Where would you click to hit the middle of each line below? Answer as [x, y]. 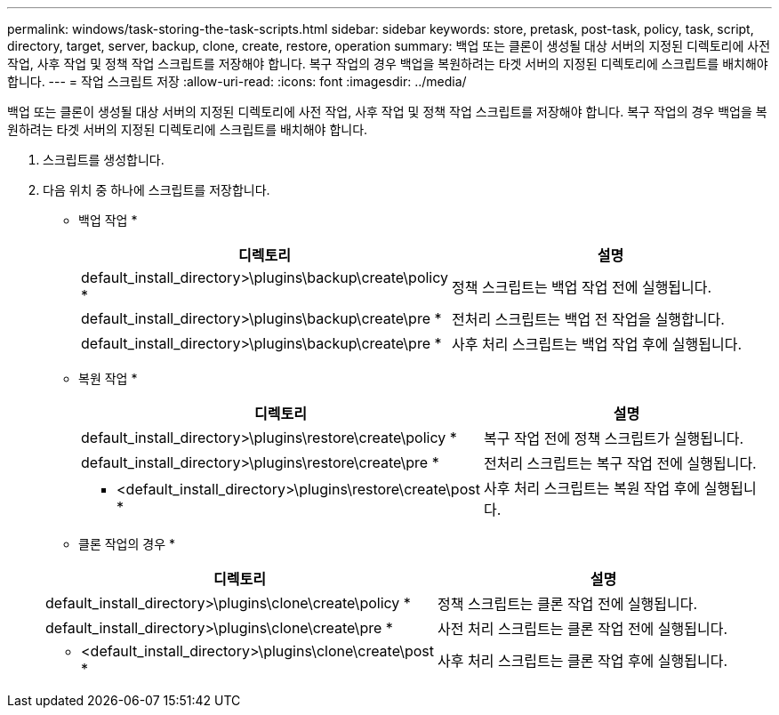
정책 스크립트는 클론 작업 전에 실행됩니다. [568, 604]
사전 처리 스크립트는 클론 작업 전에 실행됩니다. [583, 629]
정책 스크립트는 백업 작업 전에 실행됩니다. [582, 287]
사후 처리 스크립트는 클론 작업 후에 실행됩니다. [583, 661]
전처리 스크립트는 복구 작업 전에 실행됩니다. [620, 463]
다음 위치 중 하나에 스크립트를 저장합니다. [157, 190]
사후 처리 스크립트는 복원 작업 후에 [592, 488]
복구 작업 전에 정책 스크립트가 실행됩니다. [614, 438]
